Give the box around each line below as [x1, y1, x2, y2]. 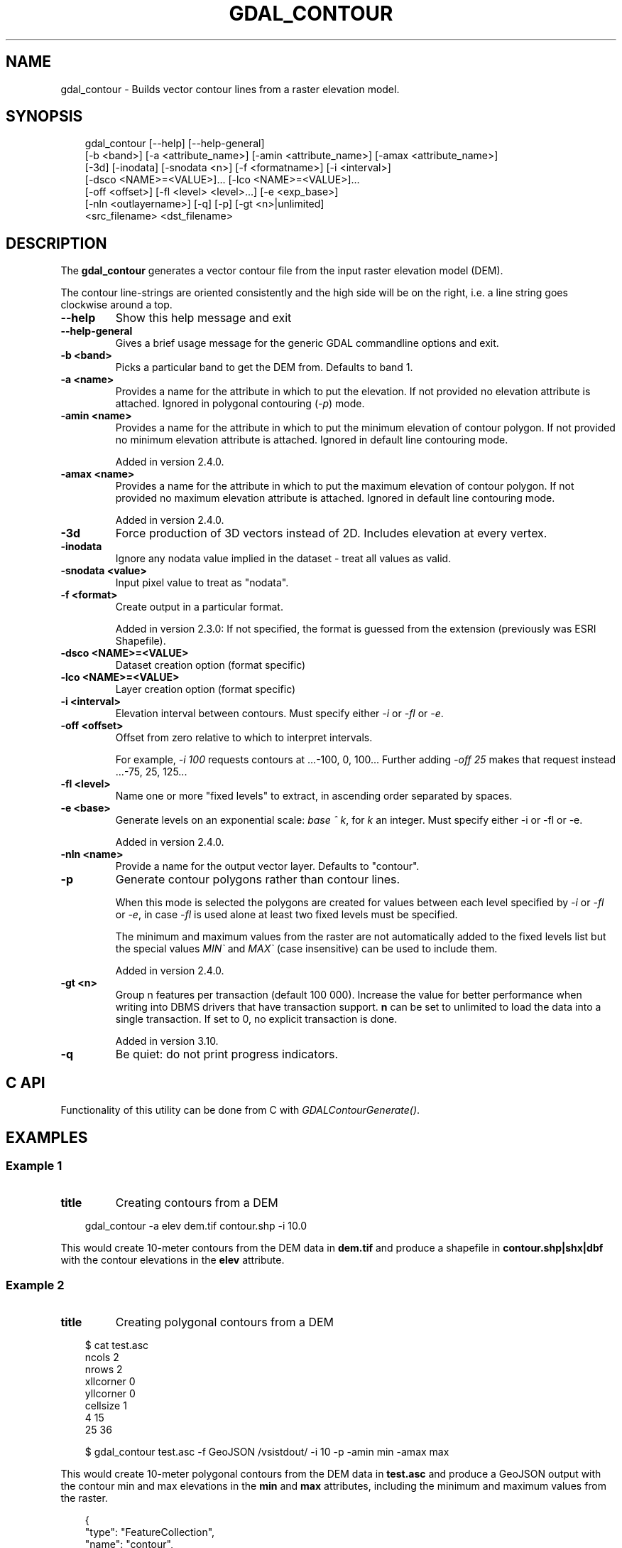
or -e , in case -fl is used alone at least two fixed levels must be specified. [115, 908, 458, 921]
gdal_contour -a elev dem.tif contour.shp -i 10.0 [84, 1220, 307, 1232]
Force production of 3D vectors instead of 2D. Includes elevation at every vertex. [115, 526, 547, 541]
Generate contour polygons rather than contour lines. [115, 872, 400, 887]
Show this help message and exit [115, 311, 292, 326]
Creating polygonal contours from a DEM [115, 1315, 334, 1330]
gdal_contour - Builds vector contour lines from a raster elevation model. [60, 82, 400, 95]
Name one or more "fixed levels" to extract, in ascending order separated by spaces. [115, 790, 513, 802]
